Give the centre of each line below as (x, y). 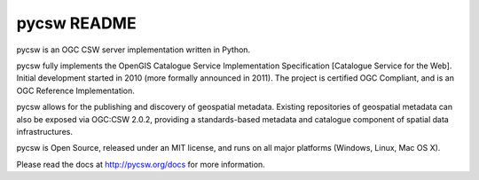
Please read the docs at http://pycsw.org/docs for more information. (141, 164)
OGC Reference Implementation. (75, 90)
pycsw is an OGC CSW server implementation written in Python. (133, 50)
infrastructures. (44, 131)
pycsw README (76, 23)
